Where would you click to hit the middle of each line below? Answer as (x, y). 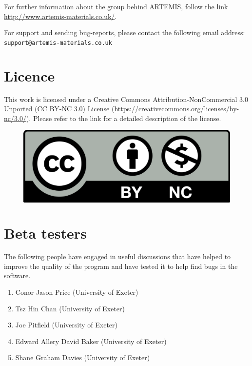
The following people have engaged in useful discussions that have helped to (117, 256)
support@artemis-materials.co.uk (58, 43)
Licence (29, 75)
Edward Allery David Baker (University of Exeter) (91, 341)
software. (17, 275)
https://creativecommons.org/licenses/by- (177, 109)
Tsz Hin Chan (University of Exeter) (70, 308)
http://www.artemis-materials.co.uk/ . (60, 16)
